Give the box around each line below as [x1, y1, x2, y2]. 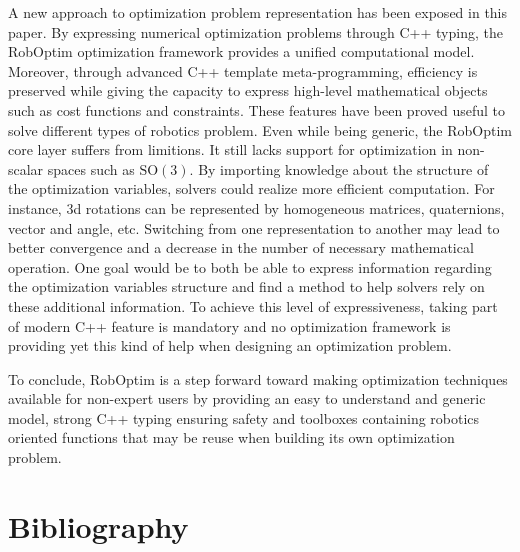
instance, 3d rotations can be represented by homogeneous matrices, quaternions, [8, 197, 505, 218]
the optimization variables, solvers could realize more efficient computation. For [8, 178, 495, 199]
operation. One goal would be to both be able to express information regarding [8, 256, 492, 277]
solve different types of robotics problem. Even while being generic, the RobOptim [8, 119, 512, 140]
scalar [8, 158, 44, 179]
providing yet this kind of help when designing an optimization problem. [8, 335, 452, 356]
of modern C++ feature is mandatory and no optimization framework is [8, 315, 451, 336]
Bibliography [8, 505, 189, 546]
